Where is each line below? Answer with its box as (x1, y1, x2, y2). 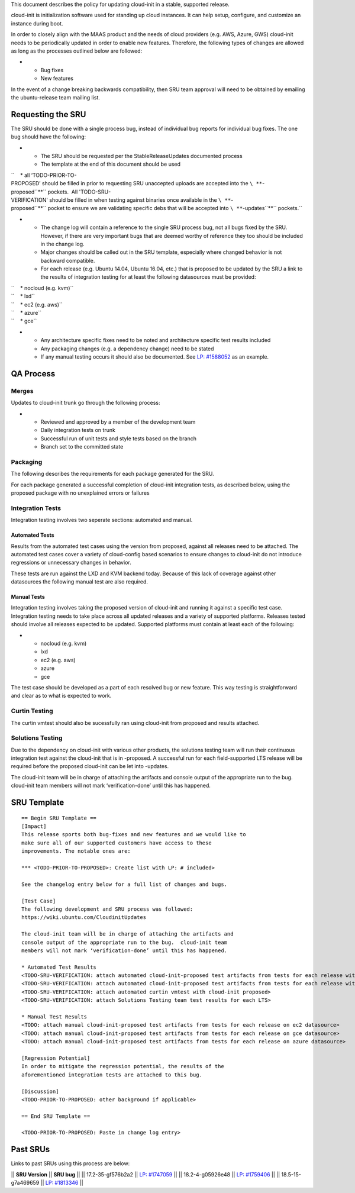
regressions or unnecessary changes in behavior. (11, 559, 131, 566)
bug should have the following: (11, 133, 86, 140)
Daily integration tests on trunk (40, 427, 115, 434)
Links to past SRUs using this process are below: (11, 1160, 130, 1167)
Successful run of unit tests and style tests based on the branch (40, 435, 197, 442)
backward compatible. (40, 257, 95, 264)
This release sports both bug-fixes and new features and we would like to (21, 831, 246, 838)
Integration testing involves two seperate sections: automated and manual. (11, 517, 193, 524)
